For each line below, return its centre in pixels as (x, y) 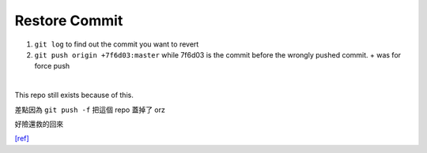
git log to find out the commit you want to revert (117, 44)
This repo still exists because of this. (74, 95)
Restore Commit (69, 21)
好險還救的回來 (39, 124)
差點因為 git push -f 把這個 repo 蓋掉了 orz (90, 110)
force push (52, 66)
